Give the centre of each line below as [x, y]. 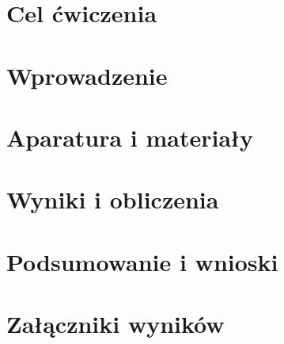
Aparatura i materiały [130, 137]
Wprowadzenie [87, 75]
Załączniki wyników [115, 324]
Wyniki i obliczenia [113, 199]
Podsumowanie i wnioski [142, 261]
